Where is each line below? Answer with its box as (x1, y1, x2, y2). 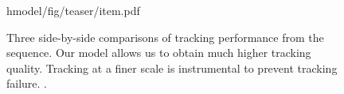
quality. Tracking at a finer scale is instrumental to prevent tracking (6, 59, 338, 76)
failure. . (6, 75, 48, 92)
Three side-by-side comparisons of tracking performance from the (6, 28, 324, 45)
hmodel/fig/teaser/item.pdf (6, 2, 140, 18)
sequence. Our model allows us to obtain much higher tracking (6, 44, 311, 61)
